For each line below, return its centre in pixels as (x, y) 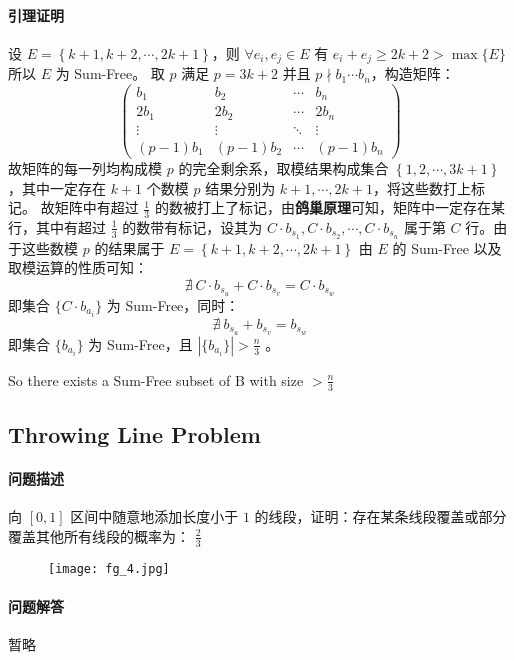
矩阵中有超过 (96, 207)
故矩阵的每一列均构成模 (85, 167)
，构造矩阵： (412, 73)
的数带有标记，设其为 (192, 226)
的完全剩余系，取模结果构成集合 (283, 167)
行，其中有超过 (57, 226)
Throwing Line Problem (134, 434)
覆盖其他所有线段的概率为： (99, 535)
